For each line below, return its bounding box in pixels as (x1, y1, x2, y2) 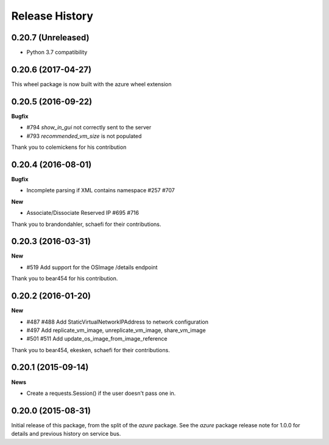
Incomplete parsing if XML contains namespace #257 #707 (26, 187, 175, 194)
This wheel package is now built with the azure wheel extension (11, 80, 172, 88)
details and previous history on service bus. (11, 430, 121, 438)
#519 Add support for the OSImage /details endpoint (26, 263, 158, 271)
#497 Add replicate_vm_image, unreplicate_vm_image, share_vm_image (26, 327, 207, 334)
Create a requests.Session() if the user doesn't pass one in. (26, 389, 176, 397)
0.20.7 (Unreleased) (11, 32, 90, 43)
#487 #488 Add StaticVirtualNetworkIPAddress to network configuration (26, 318, 208, 325)
